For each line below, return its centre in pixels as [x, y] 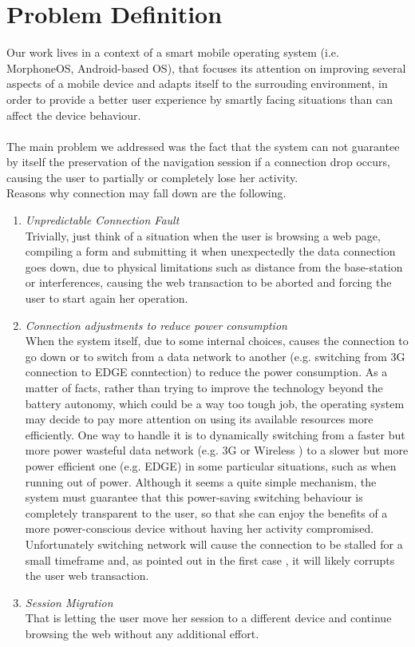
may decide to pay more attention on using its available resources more [199, 419]
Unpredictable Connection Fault [102, 220]
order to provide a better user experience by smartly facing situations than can [200, 99]
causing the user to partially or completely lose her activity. [152, 177]
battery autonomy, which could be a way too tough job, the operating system [215, 403]
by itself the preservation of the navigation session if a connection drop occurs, [198, 162]
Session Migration [69, 602]
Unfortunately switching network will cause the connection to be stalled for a [214, 544]
